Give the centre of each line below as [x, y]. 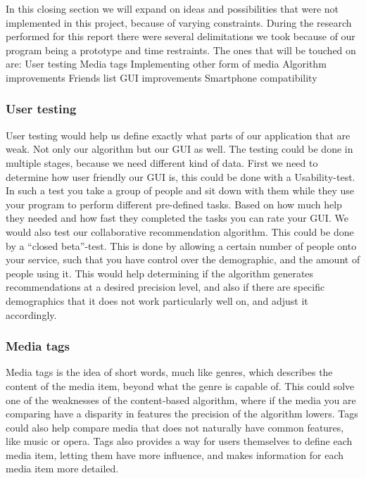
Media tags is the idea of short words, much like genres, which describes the [169, 372]
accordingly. [31, 314]
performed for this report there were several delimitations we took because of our [181, 36]
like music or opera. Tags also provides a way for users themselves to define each [179, 441]
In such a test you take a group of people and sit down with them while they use [180, 190]
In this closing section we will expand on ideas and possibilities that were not [172, 8]
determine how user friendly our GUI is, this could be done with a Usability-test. [181, 176]
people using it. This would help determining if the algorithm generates [160, 273]
